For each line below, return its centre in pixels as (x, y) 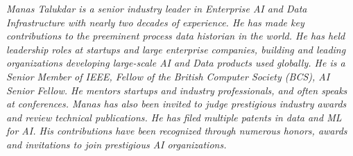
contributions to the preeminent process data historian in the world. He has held (176, 36)
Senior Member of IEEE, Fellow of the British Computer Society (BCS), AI (168, 76)
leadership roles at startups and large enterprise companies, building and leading (176, 49)
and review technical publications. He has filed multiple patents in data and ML (174, 117)
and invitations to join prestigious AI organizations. (117, 144)
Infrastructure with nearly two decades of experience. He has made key (155, 22)
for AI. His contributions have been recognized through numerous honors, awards (177, 131)
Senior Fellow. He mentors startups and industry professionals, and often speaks (177, 90)
